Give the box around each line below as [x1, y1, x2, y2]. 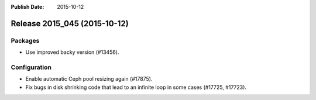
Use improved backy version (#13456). [25, 49, 119, 56]
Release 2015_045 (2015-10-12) [11, 18, 129, 29]
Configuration [11, 63, 52, 71]
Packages [11, 36, 40, 44]
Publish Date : [11, 4, 44, 10]
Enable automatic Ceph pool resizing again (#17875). [25, 75, 153, 82]
